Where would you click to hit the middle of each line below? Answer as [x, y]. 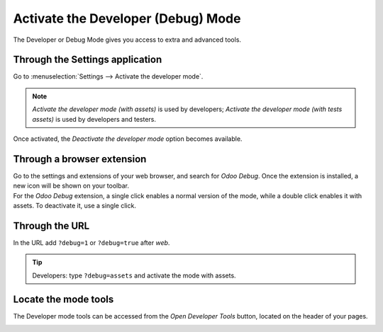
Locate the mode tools [63, 299]
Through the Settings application [88, 60]
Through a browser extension [80, 159]
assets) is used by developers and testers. [94, 119]
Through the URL [51, 225]
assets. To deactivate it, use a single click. [74, 206]
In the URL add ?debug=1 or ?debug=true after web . [91, 243]
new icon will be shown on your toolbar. [71, 186]
